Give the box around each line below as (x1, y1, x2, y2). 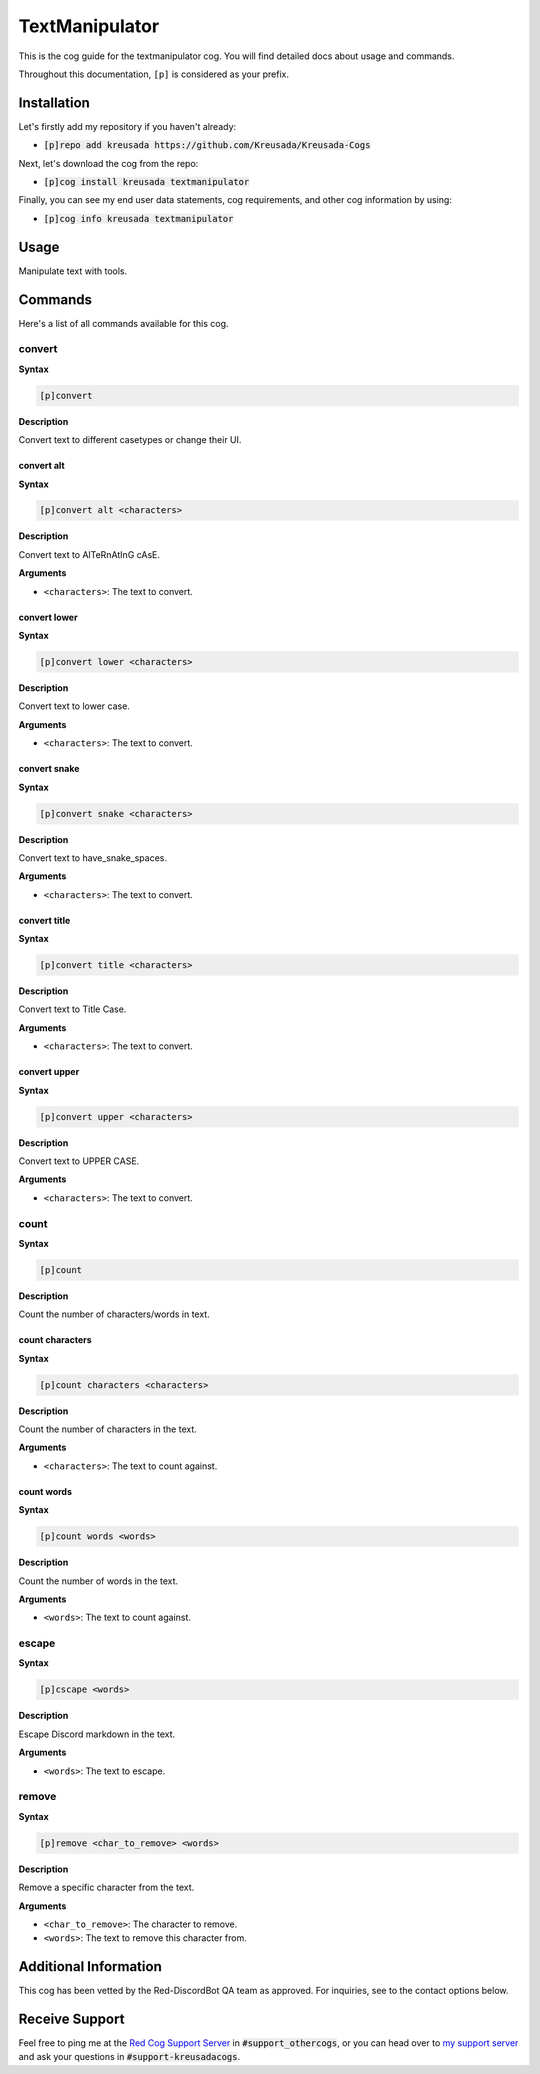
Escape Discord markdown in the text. (18, 1728, 176, 1740)
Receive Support (18, 2011, 125, 2027)
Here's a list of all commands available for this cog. (18, 317, 229, 329)
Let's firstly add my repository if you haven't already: (18, 120, 237, 132)
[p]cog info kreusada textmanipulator (43, 213, 234, 224)
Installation (18, 94, 90, 111)
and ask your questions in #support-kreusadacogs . (18, 2051, 241, 2063)
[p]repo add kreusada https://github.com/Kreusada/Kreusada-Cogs (43, 140, 371, 151)
